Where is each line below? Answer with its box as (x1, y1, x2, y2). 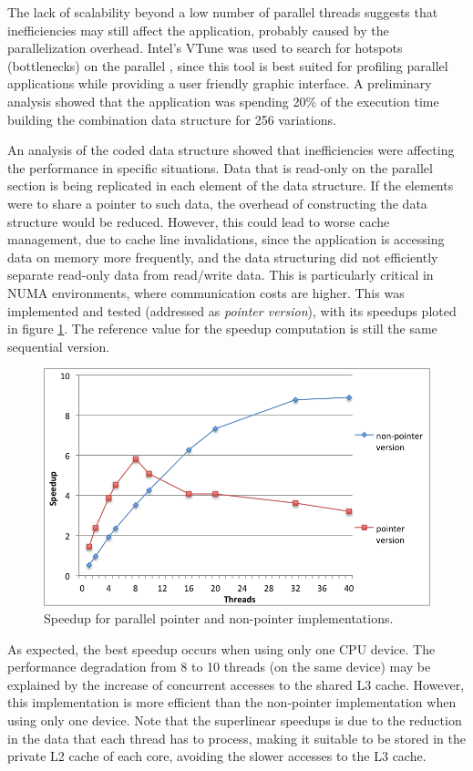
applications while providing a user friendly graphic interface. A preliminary (7, 74, 432, 93)
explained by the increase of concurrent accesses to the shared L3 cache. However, (7, 674, 465, 694)
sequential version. (7, 336, 110, 355)
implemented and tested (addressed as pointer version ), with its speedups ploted (7, 301, 457, 320)
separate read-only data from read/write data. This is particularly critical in (7, 265, 434, 284)
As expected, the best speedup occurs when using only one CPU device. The (7, 639, 436, 658)
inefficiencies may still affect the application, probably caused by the (7, 20, 389, 39)
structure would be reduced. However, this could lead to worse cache (7, 211, 390, 231)
